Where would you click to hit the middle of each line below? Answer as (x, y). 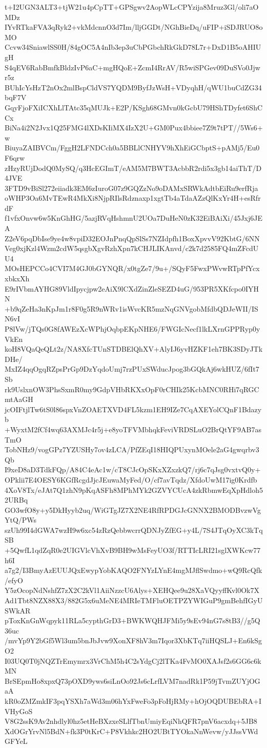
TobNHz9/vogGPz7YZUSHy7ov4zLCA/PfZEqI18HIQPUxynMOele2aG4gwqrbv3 (132, 449)
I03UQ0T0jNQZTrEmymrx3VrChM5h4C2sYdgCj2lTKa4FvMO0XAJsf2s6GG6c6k (133, 660)
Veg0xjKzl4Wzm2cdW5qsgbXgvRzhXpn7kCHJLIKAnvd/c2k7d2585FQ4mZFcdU (132, 248)
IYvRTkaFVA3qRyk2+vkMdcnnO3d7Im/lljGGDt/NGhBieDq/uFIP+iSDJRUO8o (134, 27)
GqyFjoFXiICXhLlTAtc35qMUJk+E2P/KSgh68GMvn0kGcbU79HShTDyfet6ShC (134, 107)
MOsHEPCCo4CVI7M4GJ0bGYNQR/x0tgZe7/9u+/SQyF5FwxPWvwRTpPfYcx (132, 268)
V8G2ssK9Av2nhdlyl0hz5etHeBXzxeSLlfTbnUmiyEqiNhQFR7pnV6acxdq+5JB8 (131, 721)
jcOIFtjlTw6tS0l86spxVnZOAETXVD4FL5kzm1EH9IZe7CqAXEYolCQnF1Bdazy (133, 409)
